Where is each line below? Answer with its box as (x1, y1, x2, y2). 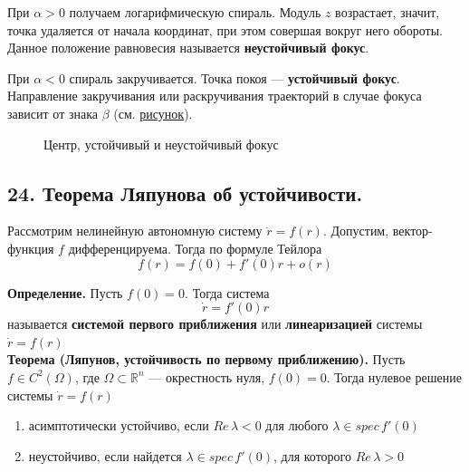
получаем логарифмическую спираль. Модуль (69, 3, 321, 21)
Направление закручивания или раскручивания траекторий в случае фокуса (7, 86, 422, 105)
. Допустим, (322, 221, 389, 240)
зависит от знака (7, 103, 98, 122)
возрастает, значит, (335, 3, 440, 21)
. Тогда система (185, 283, 270, 302)
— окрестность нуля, (148, 367, 265, 386)
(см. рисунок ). (113, 103, 193, 122)
